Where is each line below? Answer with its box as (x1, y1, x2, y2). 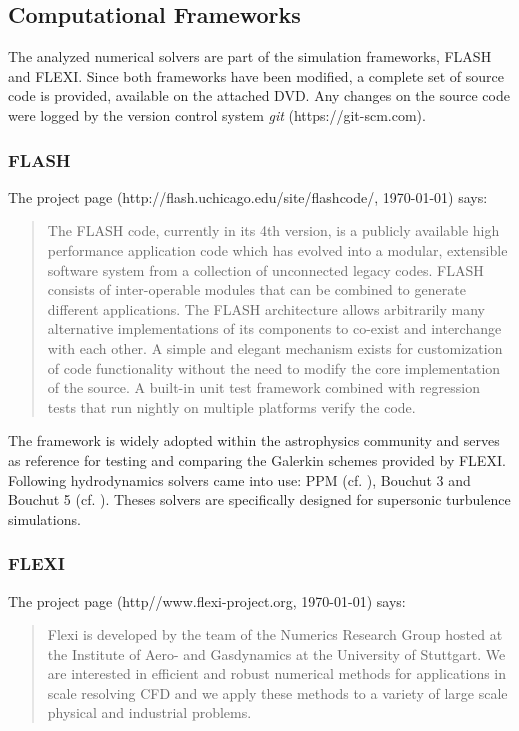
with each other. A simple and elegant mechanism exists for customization (47, 337, 503, 358)
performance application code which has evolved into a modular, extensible (47, 239, 508, 260)
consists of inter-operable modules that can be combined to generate (47, 279, 466, 300)
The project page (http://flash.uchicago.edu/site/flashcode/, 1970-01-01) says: (8, 186, 488, 207)
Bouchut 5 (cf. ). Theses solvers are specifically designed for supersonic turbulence (8, 489, 511, 510)
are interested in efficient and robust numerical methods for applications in (47, 663, 507, 684)
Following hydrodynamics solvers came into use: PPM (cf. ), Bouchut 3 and (8, 469, 471, 490)
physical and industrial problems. (47, 702, 252, 723)
